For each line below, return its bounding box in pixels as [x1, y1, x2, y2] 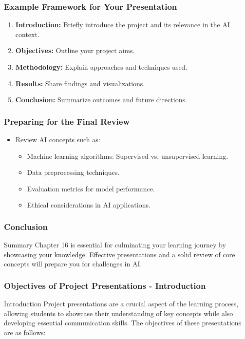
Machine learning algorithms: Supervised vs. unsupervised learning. [27, 151, 228, 161]
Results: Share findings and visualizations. [15, 78, 145, 88]
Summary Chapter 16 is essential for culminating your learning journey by [4, 240, 226, 250]
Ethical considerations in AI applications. [27, 200, 151, 210]
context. [15, 29, 39, 39]
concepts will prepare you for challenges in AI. [4, 259, 142, 269]
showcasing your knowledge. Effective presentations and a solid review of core [4, 249, 235, 259]
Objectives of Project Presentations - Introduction [4, 279, 206, 291]
